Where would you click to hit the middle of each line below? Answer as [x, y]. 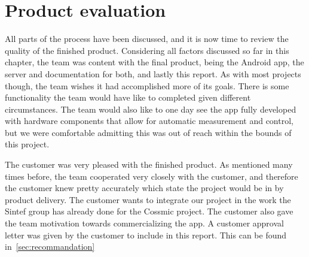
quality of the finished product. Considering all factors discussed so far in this [147, 50]
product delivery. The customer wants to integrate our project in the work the [148, 199]
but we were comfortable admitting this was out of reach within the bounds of [148, 132]
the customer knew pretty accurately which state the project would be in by [144, 188]
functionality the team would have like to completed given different [128, 97]
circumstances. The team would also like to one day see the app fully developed [151, 109]
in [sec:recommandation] [50, 247]
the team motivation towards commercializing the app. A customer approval [144, 223]
